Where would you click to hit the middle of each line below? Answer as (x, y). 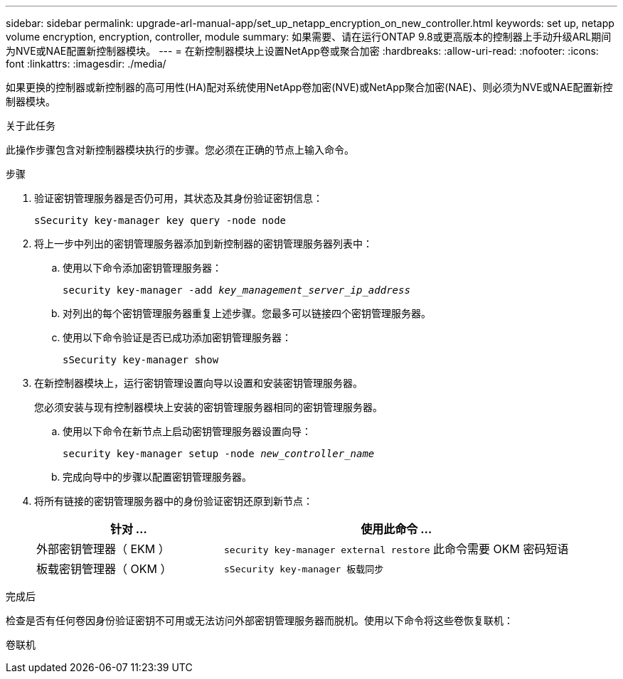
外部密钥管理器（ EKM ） (103, 549)
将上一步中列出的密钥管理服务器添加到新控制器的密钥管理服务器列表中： (203, 244)
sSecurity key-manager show (141, 360)
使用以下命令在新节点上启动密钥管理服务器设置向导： (187, 431)
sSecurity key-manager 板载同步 (304, 569)
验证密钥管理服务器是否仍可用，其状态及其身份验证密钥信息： (179, 198)
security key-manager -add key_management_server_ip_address (236, 290)
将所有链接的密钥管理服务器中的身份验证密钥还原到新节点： (174, 501)
